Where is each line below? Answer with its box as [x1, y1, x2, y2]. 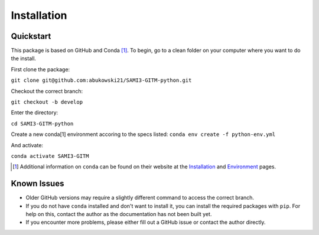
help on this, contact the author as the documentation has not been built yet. [25, 211, 212, 218]
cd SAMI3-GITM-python [11, 120, 74, 127]
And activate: [11, 141, 44, 148]
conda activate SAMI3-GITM [11, 153, 89, 159]
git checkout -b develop [11, 99, 83, 105]
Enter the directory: [11, 109, 58, 116]
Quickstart [11, 31, 51, 41]
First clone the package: [11, 65, 70, 73]
